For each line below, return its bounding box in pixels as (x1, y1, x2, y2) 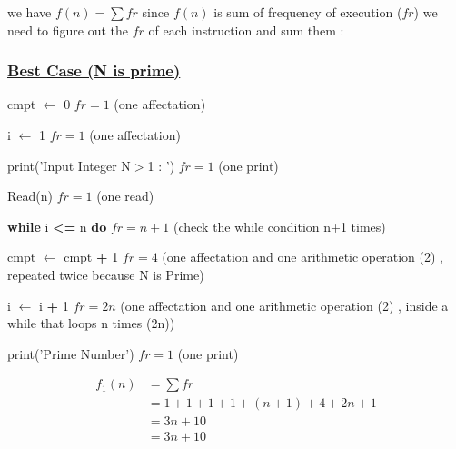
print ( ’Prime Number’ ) (7, 344, 134, 363)
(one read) (96, 186, 154, 205)
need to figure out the (7, 20, 129, 39)
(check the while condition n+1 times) (173, 216, 386, 235)
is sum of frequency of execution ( (213, 3, 402, 21)
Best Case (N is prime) (7, 59, 181, 82)
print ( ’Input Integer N (7, 155, 131, 175)
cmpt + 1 (64, 247, 119, 266)
